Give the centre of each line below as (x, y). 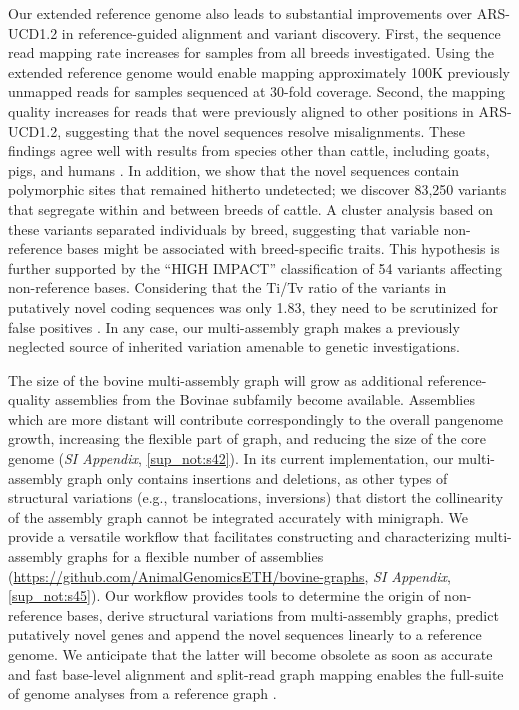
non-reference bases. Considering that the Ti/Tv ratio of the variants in (227, 287)
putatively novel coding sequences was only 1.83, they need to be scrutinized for (253, 306)
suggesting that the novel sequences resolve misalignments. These (265, 130)
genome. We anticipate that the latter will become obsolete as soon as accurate (250, 654)
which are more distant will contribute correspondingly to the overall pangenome (256, 418)
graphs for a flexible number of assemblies (195, 556)
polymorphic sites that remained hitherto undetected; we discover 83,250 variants (257, 189)
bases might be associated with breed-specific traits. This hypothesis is (283, 248)
